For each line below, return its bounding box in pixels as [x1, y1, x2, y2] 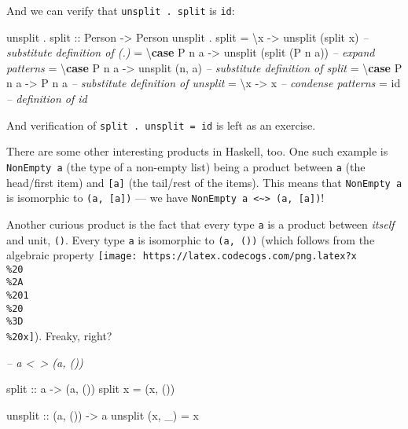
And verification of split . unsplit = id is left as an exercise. [6, 116, 316, 133]
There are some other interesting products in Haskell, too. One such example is [6, 143, 388, 159]
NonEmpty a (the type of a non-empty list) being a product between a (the [6, 158, 366, 174]
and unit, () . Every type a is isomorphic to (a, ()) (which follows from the [6, 231, 375, 247]
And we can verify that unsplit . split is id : [6, 2, 235, 18]
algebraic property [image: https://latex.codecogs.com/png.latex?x [6, 247, 357, 263]
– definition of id [6, 90, 87, 107]
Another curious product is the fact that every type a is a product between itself [6, 215, 395, 232]
